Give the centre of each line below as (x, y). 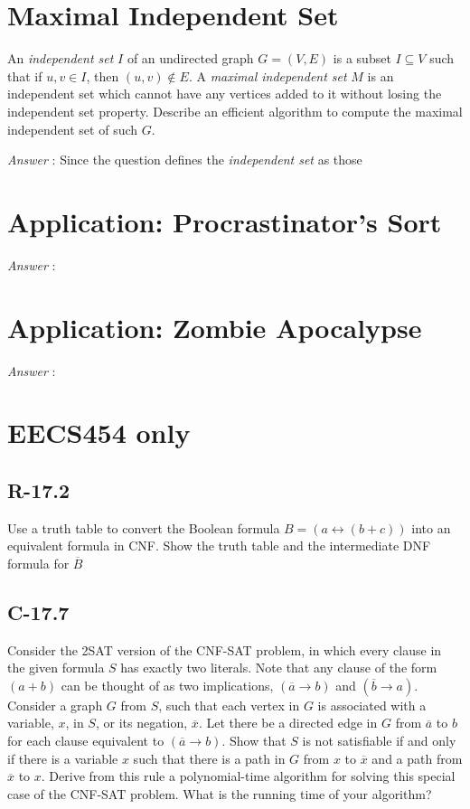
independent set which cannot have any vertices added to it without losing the (225, 94)
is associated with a (372, 705)
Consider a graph (55, 705)
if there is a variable (63, 758)
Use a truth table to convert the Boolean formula (144, 527)
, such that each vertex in (229, 705)
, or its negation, (141, 723)
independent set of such (73, 129)
